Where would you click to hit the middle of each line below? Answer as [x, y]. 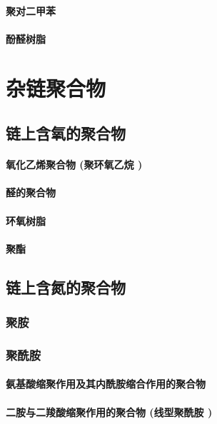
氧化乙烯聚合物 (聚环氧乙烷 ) [74, 165]
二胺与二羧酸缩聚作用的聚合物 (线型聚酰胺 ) [109, 412]
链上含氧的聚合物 [66, 133]
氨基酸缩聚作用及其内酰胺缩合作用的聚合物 [106, 384]
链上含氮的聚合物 [66, 287]
